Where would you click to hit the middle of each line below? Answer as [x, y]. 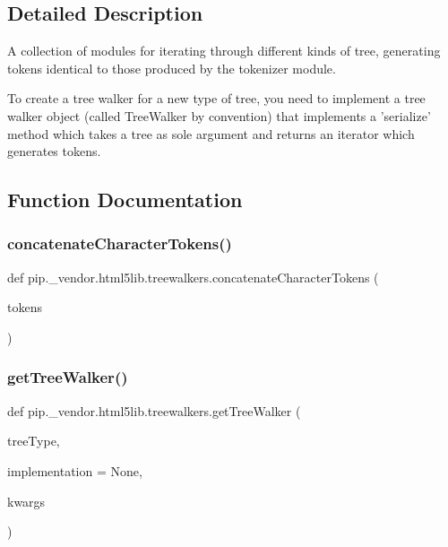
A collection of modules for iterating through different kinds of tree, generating [224, 51]
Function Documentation [125, 200]
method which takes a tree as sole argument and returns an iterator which [211, 133]
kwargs [26, 501]
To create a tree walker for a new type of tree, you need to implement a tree [216, 98]
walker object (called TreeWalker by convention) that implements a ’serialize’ [219, 115]
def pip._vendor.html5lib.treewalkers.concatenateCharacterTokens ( [193, 277]
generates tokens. [54, 151]
